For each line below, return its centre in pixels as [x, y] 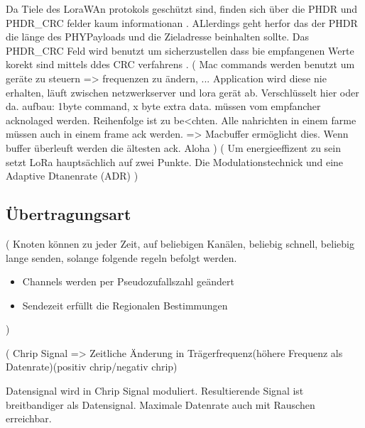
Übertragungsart [69, 214]
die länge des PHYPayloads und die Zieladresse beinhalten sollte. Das [157, 37]
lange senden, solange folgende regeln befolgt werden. [121, 257]
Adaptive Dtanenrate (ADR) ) [72, 176]
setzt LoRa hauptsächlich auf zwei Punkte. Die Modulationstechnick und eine [175, 161]
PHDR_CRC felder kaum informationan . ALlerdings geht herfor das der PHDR [182, 22]
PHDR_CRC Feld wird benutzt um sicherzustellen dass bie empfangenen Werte [180, 50]
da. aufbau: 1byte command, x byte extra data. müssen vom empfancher [163, 106]
